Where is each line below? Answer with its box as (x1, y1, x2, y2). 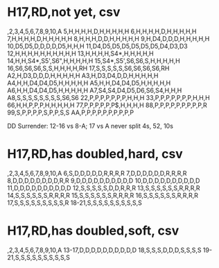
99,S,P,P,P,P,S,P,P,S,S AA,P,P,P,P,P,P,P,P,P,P (7, 108, 134, 117)
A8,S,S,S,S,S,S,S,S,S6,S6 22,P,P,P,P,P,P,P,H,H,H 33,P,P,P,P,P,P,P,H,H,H (7, 93, 210, 101)
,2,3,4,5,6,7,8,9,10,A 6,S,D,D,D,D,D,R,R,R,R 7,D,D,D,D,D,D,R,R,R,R (7, 169, 187, 177)
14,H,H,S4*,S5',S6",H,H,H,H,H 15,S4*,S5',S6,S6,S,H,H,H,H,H (7, 56, 180, 65)
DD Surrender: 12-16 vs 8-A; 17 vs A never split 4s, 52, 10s (7, 122, 173, 130)
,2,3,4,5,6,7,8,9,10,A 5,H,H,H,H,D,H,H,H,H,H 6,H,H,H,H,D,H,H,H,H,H (7, 27, 197, 35)
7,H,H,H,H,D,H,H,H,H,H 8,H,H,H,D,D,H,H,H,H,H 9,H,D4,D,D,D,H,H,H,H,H (7, 34, 210, 42)
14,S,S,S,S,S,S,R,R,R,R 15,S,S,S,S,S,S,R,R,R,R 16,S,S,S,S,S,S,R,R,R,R (7, 191, 199, 199)
